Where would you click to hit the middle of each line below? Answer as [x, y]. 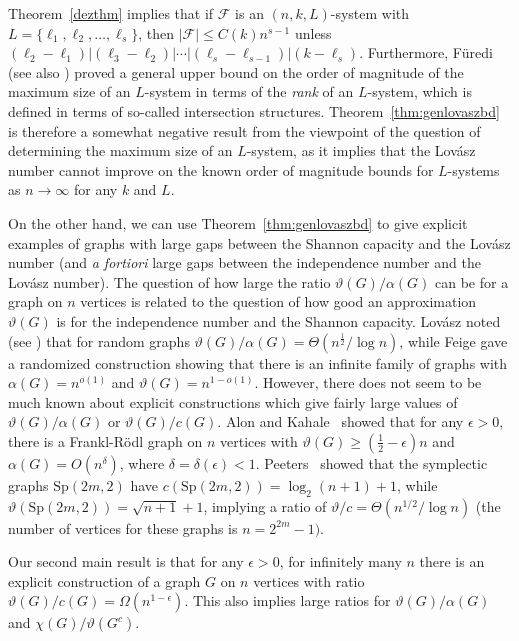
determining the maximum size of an [120, 150]
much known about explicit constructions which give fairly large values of [233, 401]
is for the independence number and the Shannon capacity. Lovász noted [278, 320]
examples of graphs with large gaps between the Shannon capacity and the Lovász [259, 242]
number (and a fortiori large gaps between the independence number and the [244, 262]
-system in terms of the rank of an [249, 91]
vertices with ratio [309, 580]
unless [313, 32]
